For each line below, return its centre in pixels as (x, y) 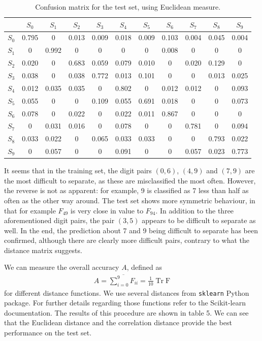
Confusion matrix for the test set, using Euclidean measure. (128, 7)
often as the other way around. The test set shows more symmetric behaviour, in (130, 200)
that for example (30, 210)
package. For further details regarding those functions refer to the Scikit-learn (125, 303)
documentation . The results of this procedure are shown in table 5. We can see (126, 312)
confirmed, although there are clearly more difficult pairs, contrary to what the (127, 240)
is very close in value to (107, 210)
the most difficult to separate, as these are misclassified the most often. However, (130, 180)
